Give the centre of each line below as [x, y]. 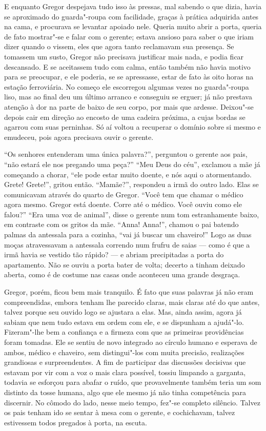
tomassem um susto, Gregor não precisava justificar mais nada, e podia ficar [124, 56]
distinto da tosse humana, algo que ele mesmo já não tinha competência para [125, 392]
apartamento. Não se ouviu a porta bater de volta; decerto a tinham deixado [125, 264]
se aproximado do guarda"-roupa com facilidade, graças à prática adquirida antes [131, 16]
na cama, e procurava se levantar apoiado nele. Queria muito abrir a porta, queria [133, 26]
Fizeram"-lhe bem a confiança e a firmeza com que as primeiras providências [124, 332]
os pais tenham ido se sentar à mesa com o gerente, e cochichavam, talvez [120, 412]
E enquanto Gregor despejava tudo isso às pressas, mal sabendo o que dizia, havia [133, 6]
